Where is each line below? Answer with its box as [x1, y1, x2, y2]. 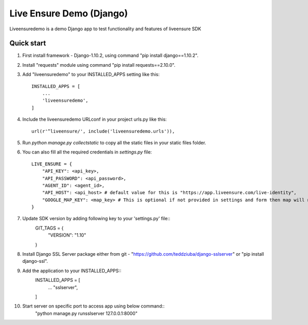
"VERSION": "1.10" [48, 232, 87, 238]
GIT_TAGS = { [35, 225, 64, 231]
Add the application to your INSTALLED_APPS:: [22, 267, 122, 274]
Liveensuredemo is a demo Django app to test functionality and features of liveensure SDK [9, 26, 201, 32]
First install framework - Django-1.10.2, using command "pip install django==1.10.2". [22, 52, 199, 59]
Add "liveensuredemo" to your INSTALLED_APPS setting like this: [22, 71, 160, 78]
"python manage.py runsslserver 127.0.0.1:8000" [35, 310, 138, 316]
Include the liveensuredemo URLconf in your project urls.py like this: [22, 116, 167, 123]
